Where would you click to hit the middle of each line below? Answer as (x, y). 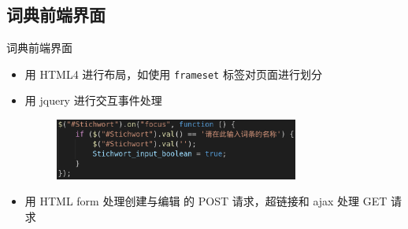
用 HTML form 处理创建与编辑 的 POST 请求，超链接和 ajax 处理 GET (206, 201)
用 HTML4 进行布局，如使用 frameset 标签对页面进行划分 (173, 74)
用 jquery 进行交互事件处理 (93, 100)
